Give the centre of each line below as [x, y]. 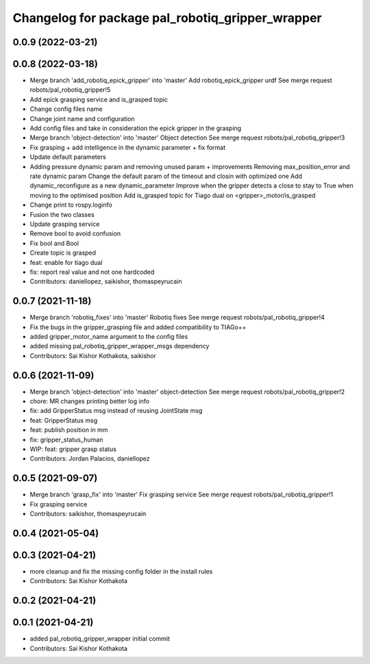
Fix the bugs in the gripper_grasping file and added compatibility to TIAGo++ [138, 327]
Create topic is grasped [63, 253]
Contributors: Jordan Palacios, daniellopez [90, 459]
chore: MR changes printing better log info [90, 401]
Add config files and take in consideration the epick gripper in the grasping [136, 128]
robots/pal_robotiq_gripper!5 [70, 90]
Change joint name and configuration [82, 118]
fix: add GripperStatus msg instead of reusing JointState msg [116, 411]
